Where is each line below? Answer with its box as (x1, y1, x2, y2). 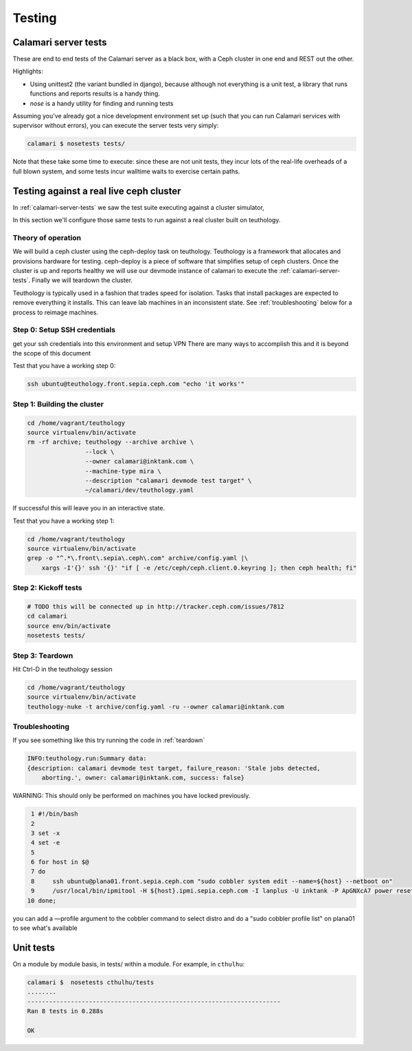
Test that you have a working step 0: (12, 362, 116, 370)
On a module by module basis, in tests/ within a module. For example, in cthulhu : (12, 960, 245, 968)
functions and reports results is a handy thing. (30, 89, 161, 98)
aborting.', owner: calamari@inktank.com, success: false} (41, 774, 245, 782)
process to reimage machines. (12, 308, 99, 316)
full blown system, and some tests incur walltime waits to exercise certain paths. (12, 167, 240, 175)
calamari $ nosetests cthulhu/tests (27, 978, 154, 986)
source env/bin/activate (27, 622, 111, 629)
